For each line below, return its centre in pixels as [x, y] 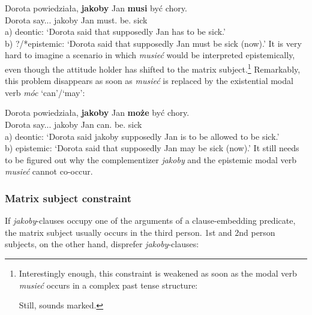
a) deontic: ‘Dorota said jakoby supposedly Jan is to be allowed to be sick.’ [142, 136]
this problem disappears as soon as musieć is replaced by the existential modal [149, 81]
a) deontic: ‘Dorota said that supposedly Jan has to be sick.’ [115, 31]
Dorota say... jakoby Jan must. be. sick [76, 19]
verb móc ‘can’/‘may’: [45, 92]
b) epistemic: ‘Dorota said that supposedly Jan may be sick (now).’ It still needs [152, 148]
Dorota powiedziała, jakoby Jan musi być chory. [96, 8]
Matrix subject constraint [68, 198]
